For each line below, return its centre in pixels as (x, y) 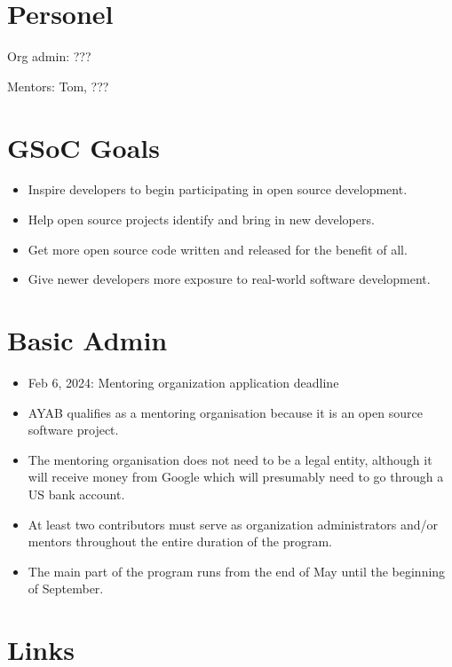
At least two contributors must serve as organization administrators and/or (233, 524)
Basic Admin (87, 340)
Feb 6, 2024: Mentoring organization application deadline (183, 382)
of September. (66, 589)
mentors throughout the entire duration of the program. (180, 541)
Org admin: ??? (49, 56)
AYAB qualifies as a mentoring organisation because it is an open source (225, 412)
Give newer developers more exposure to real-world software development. (229, 279)
